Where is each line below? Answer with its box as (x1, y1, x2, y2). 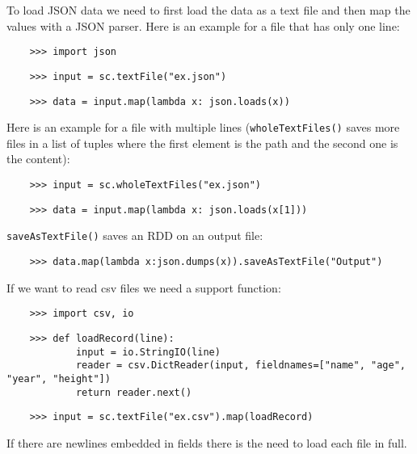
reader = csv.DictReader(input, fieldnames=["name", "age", (75, 359, 406, 372)
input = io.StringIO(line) (75, 346, 221, 358)
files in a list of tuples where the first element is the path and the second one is (6, 134, 398, 151)
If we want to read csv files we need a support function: (6, 279, 281, 296)
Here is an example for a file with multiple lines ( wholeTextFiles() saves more (6, 119, 400, 136)
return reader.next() (75, 386, 192, 398)
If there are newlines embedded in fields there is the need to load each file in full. (6, 434, 407, 451)
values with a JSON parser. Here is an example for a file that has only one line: (6, 17, 400, 34)
